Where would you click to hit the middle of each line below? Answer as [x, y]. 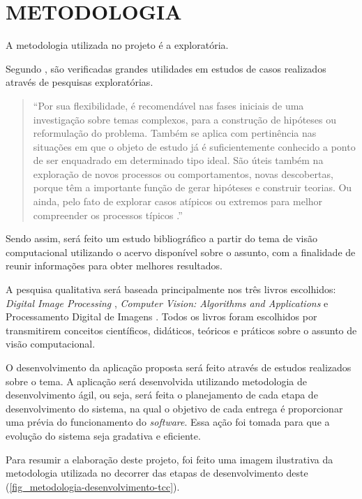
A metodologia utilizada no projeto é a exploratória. [117, 45]
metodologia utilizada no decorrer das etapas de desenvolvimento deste [157, 473]
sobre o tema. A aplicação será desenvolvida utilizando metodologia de [156, 381]
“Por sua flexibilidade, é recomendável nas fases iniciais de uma [168, 105]
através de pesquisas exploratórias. [80, 82]
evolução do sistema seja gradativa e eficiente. [103, 435]
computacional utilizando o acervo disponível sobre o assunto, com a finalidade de [181, 252]
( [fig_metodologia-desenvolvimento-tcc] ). [93, 486]
